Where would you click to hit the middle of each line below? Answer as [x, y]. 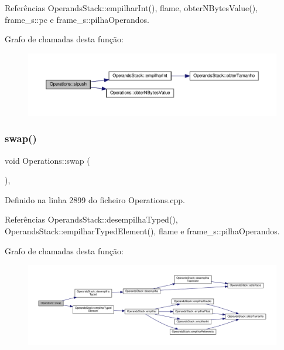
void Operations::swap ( [47, 160]
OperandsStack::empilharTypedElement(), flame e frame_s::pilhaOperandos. [142, 230]
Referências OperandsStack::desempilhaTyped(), [91, 219]
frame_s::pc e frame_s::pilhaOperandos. [77, 19]
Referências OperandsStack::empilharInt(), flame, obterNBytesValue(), [131, 8]
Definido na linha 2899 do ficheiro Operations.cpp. [95, 199]
